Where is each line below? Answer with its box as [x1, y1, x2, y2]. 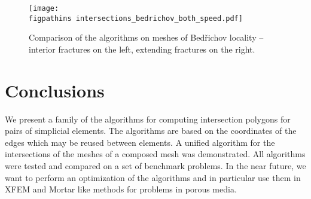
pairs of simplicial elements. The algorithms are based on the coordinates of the [5, 124, 297, 137]
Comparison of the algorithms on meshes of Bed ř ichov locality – [29, 31, 264, 44]
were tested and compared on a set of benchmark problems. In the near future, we [5, 160, 306, 172]
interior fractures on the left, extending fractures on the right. [29, 42, 255, 55]
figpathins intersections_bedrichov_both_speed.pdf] [29, 14, 243, 23]
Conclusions [5, 78, 105, 102]
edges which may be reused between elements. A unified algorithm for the [5, 136, 275, 148]
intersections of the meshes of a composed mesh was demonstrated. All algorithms [5, 148, 306, 160]
